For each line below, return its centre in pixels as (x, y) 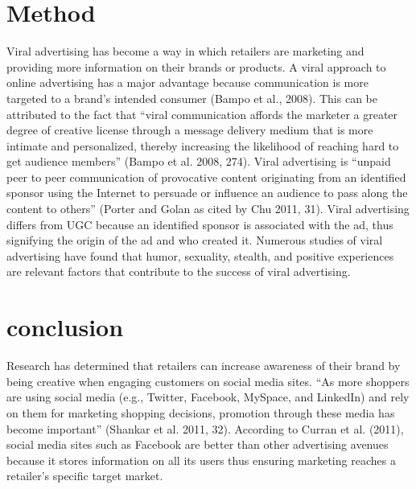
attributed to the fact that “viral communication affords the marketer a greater (202, 114)
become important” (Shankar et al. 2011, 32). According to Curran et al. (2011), (205, 428)
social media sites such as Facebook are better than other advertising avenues (198, 444)
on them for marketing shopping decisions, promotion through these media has (201, 412)
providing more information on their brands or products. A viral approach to (196, 66)
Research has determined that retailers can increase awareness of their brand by (204, 366)
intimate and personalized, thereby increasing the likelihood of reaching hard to (203, 145)
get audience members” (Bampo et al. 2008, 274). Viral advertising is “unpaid (199, 161)
